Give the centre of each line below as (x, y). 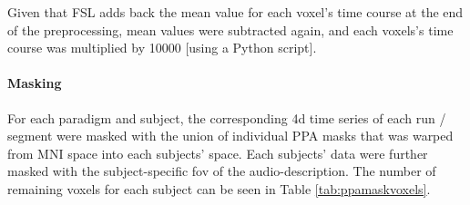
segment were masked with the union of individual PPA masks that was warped (230, 136)
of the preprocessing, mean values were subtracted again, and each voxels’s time (230, 29)
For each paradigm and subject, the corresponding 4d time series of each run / (227, 117)
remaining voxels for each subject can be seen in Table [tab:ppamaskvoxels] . (219, 188)
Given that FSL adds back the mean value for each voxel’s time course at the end (235, 12)
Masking (35, 83)
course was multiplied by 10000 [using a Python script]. (162, 48)
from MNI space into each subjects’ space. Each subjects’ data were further (218, 153)
